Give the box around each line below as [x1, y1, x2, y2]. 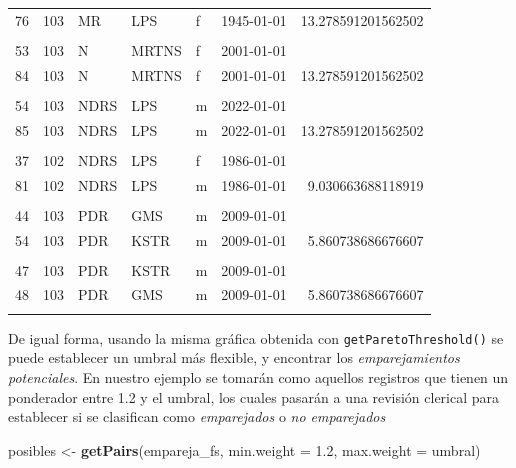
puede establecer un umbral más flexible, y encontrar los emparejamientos [8, 347, 460, 368]
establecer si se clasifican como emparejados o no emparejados [8, 406, 386, 427]
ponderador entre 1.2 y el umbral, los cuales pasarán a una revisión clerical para [8, 386, 500, 407]
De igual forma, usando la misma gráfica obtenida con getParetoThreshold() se [8, 327, 504, 348]
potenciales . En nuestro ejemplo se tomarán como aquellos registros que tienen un [8, 367, 509, 388]
